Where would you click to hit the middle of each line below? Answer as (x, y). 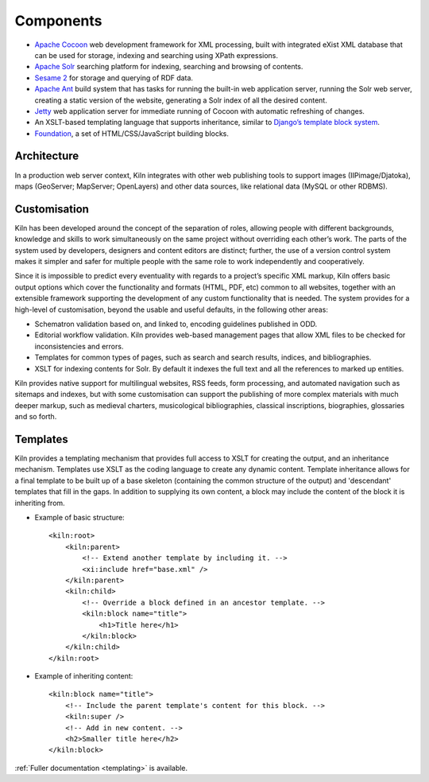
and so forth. (36, 417)
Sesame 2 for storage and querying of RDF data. (114, 78)
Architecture (47, 156)
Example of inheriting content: (84, 676)
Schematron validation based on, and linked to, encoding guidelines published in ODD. (176, 324)
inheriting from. (40, 503)
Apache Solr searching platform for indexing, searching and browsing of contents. (169, 67)
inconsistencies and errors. (79, 346)
